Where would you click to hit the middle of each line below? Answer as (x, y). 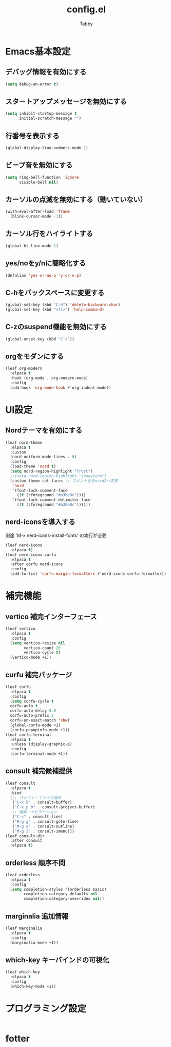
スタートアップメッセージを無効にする (66, 102)
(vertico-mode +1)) (31, 657)
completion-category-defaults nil (61, 894)
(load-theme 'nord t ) (33, 466)
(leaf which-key (23, 972)
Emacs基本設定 (38, 51)
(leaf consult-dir (25, 836)
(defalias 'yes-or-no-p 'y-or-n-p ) (43, 275)
